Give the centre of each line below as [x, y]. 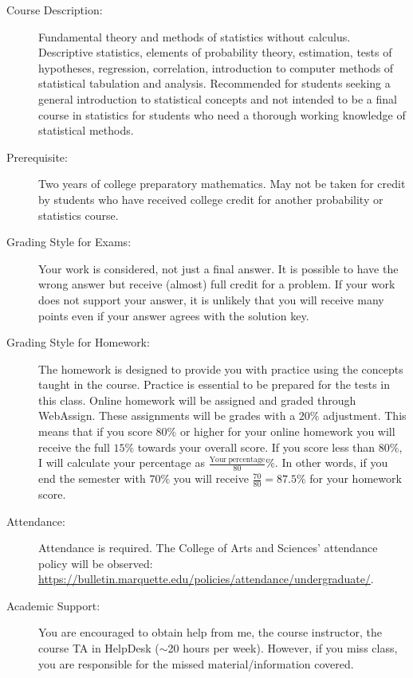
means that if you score [95, 431]
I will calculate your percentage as [122, 462]
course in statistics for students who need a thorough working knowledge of [222, 114]
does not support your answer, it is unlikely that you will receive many [211, 299]
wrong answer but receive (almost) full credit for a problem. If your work [217, 284]
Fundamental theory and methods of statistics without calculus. [195, 36]
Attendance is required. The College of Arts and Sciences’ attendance [208, 548]
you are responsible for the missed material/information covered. [196, 663]
